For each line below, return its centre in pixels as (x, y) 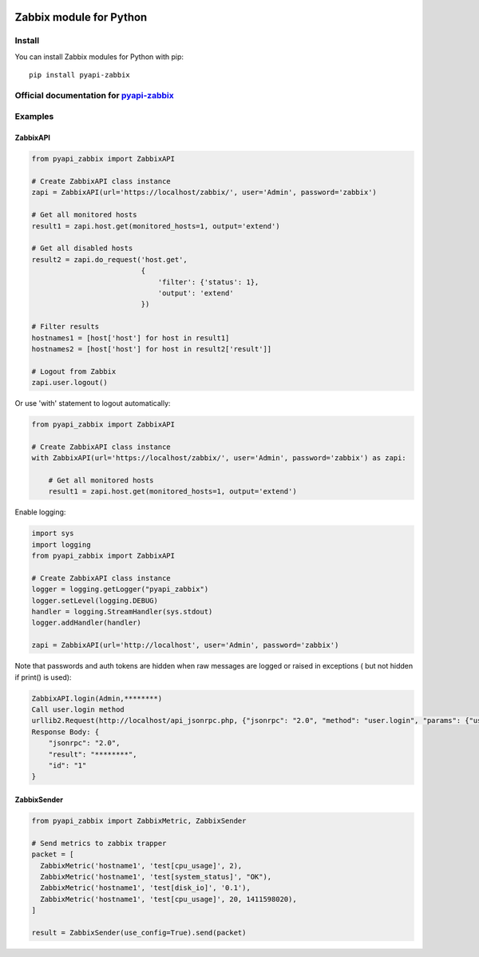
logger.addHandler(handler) (86, 623)
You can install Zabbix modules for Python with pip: (99, 57)
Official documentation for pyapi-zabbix (95, 95)
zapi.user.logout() (69, 383)
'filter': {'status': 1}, (208, 282)
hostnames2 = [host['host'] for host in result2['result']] (152, 349)
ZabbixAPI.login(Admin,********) (97, 698)
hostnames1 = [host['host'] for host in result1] (131, 338)
